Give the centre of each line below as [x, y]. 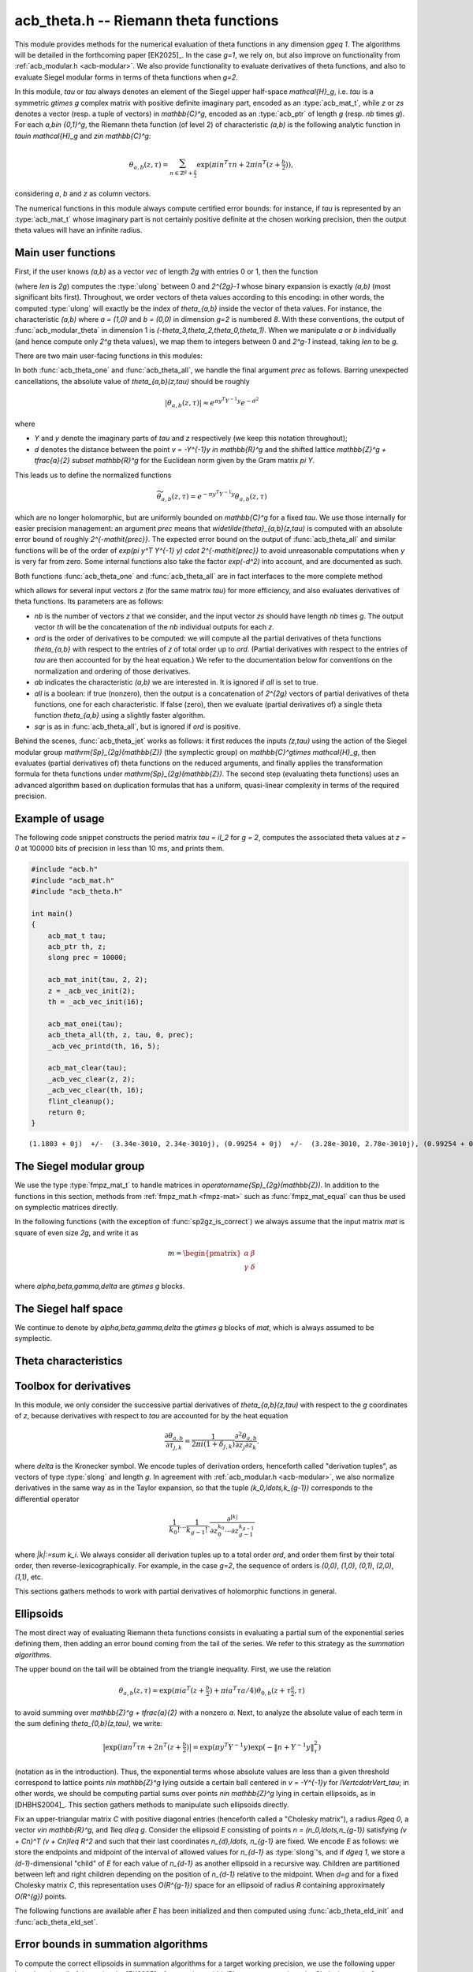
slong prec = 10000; [88, 958]
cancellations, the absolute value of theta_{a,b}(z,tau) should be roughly [132, 381]
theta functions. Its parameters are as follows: [89, 601]
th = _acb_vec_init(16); [96, 1002]
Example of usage [60, 818]
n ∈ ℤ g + [181, 173]
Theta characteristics [69, 1361]
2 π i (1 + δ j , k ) [213, 1445]
